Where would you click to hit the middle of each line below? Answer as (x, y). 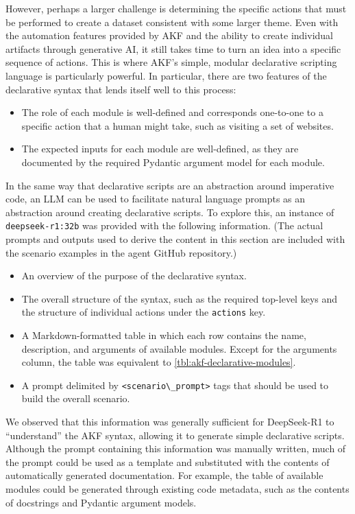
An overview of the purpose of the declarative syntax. (134, 276)
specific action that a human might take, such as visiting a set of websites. (177, 125)
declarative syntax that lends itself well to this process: (121, 89)
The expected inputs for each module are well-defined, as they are (160, 149)
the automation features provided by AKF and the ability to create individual (170, 35)
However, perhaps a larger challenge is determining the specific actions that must (176, 8)
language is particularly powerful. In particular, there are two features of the (166, 75)
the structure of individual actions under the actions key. (144, 312)
